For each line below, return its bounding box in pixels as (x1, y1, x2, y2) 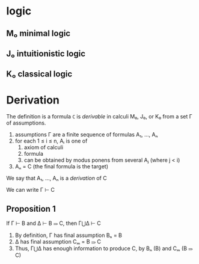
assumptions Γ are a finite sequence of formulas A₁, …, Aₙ (14, 131, 158, 138)
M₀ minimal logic (6, 28, 71, 38)
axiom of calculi (23, 144, 64, 151)
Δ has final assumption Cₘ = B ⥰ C (14, 238, 101, 245)
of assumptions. (6, 119, 46, 127)
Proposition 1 (6, 203, 56, 214)
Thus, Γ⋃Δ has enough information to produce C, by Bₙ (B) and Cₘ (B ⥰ (14, 245, 193, 252)
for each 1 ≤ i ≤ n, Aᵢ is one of (14, 137, 88, 145)
